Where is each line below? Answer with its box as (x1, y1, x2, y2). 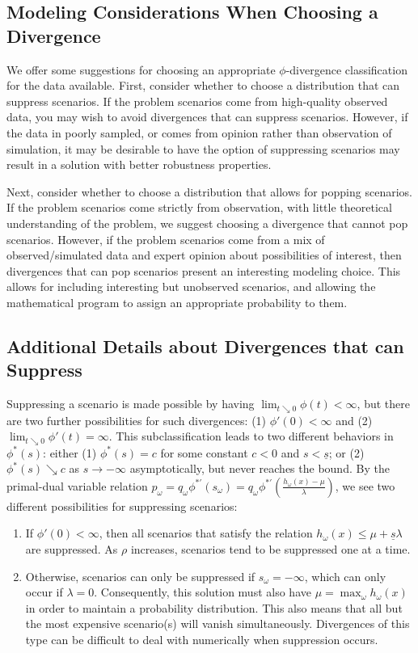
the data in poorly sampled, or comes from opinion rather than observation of (6, 124, 392, 141)
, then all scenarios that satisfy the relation (99, 525, 313, 541)
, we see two (335, 477, 395, 494)
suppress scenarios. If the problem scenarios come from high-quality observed (6, 92, 388, 109)
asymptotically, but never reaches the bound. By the (129, 460, 390, 477)
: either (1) (43, 444, 97, 461)
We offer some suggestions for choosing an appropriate (6, 61, 276, 78)
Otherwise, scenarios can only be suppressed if (25, 567, 255, 584)
